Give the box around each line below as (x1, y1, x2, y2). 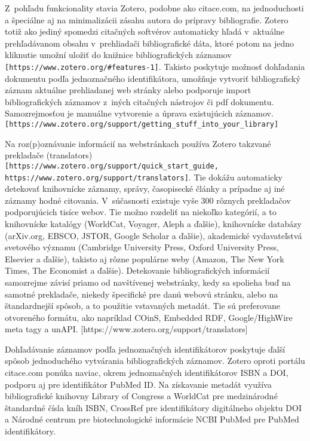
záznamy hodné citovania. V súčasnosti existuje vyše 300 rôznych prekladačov (5, 194, 291, 206)
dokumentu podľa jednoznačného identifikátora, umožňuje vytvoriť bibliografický (5, 72, 300, 84)
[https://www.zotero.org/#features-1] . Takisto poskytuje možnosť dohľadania (5, 60, 305, 72)
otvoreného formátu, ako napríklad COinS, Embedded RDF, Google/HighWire (5, 311, 293, 323)
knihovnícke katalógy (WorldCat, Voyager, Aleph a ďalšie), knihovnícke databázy (5, 217, 302, 229)
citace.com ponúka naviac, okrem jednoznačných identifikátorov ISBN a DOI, (5, 366, 288, 379)
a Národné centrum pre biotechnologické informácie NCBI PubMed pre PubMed (5, 413, 299, 425)
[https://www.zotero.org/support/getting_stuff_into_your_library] (5, 120, 279, 128)
